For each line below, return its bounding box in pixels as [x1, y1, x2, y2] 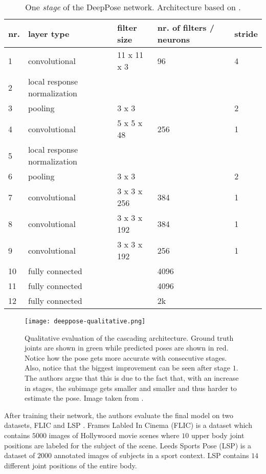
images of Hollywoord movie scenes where [49, 430, 180, 440]
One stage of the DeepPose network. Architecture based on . [25, 1, 241, 13]
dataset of [4, 450, 35, 461]
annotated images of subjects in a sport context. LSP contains [54, 450, 249, 461]
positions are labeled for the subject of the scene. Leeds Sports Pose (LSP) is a [4, 440, 251, 450]
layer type [28, 27, 70, 39]
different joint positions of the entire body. [4, 460, 137, 470]
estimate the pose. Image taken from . [25, 393, 144, 403]
